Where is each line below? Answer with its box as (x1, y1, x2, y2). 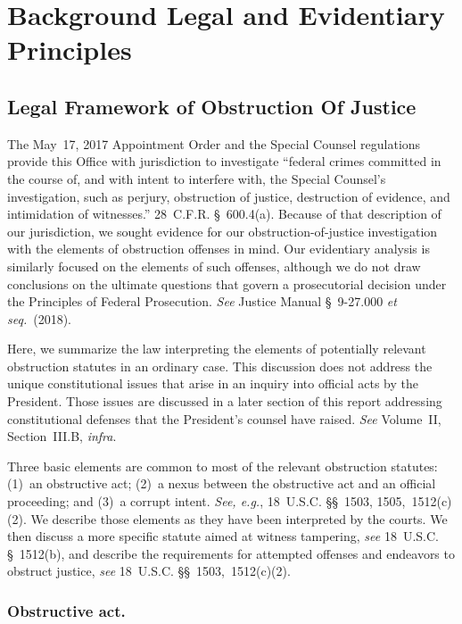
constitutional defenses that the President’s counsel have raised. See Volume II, (7, 409, 441, 428)
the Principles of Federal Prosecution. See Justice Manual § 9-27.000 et (7, 292, 397, 311)
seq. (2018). (7, 309, 71, 328)
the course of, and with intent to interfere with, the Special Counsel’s (7, 169, 386, 187)
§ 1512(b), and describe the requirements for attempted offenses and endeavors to (7, 544, 455, 562)
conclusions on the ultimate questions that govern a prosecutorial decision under (7, 274, 447, 293)
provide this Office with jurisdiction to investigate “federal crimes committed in (7, 152, 441, 171)
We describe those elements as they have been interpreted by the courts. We (30, 509, 448, 528)
